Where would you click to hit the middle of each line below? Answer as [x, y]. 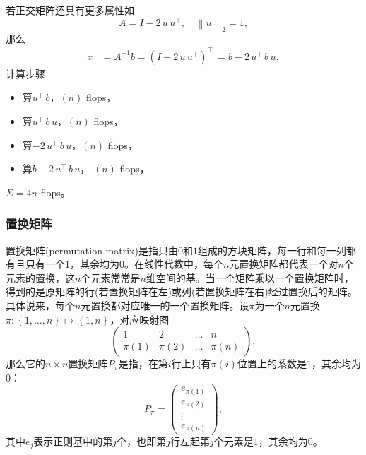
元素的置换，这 [40, 277]
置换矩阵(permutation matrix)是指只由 [92, 250]
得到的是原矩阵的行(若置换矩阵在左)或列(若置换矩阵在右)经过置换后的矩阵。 [182, 291]
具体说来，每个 [40, 305]
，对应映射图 [140, 319]
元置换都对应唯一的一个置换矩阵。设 [165, 305]
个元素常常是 [111, 277]
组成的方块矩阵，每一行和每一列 [272, 250]
